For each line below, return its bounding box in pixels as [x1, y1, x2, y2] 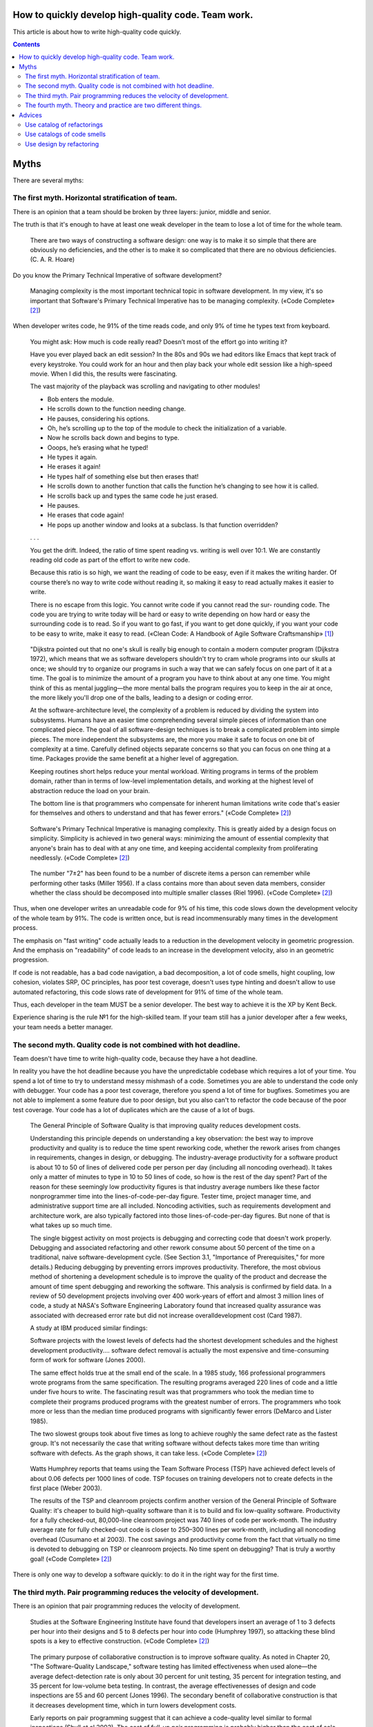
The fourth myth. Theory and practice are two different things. [25, 101, 202, 110]
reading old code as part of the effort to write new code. [30, 555, 190, 564]
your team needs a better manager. [12, 1022, 113, 1031]
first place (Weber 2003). [30, 1484, 102, 1492]
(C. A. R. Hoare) [30, 256, 75, 264]
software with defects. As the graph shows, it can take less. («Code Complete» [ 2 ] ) [30, 1449, 267, 1457]
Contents [12, 40, 41, 48]
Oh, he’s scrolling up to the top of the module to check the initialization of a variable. [47, 423, 287, 432]
